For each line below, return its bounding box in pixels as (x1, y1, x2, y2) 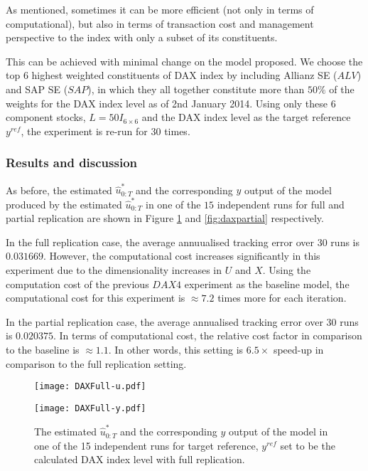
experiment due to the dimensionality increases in (6, 262, 222, 277)
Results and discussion (6, 154, 138, 171)
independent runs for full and (217, 196, 345, 211)
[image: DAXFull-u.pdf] (34, 381, 146, 392)
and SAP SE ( (6, 81, 68, 96)
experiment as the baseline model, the (184, 276, 350, 291)
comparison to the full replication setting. (6, 356, 187, 371)
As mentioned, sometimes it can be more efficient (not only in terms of (6, 2, 314, 16)
